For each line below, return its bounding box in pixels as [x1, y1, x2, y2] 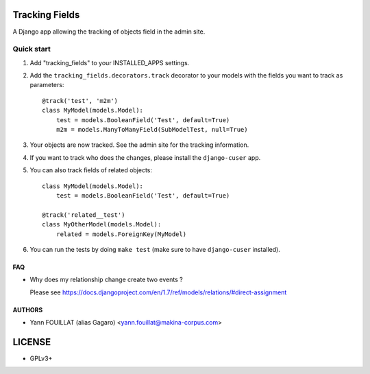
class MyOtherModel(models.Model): [42, 220, 162, 229]
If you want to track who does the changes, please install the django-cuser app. [29, 153, 261, 161]
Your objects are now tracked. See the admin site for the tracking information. [29, 141, 249, 149]
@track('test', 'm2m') [42, 97, 119, 104]
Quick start [12, 45, 51, 54]
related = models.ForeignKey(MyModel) [56, 230, 187, 238]
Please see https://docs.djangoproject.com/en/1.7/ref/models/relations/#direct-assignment [29, 288, 287, 296]
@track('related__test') [42, 211, 125, 219]
